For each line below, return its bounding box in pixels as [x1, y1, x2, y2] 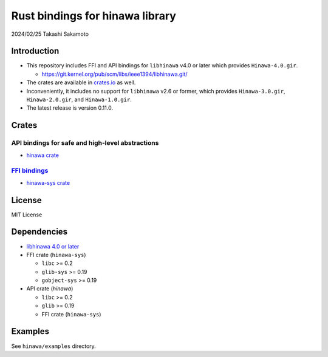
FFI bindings [11, 167, 49, 175]
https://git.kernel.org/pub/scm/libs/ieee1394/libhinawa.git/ [41, 70, 188, 78]
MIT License [11, 211, 43, 218]
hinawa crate [26, 152, 59, 159]
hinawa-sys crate [26, 179, 70, 186]
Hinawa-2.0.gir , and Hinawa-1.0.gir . [26, 96, 132, 103]
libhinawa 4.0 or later [26, 242, 80, 250]
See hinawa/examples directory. [11, 342, 97, 350]
